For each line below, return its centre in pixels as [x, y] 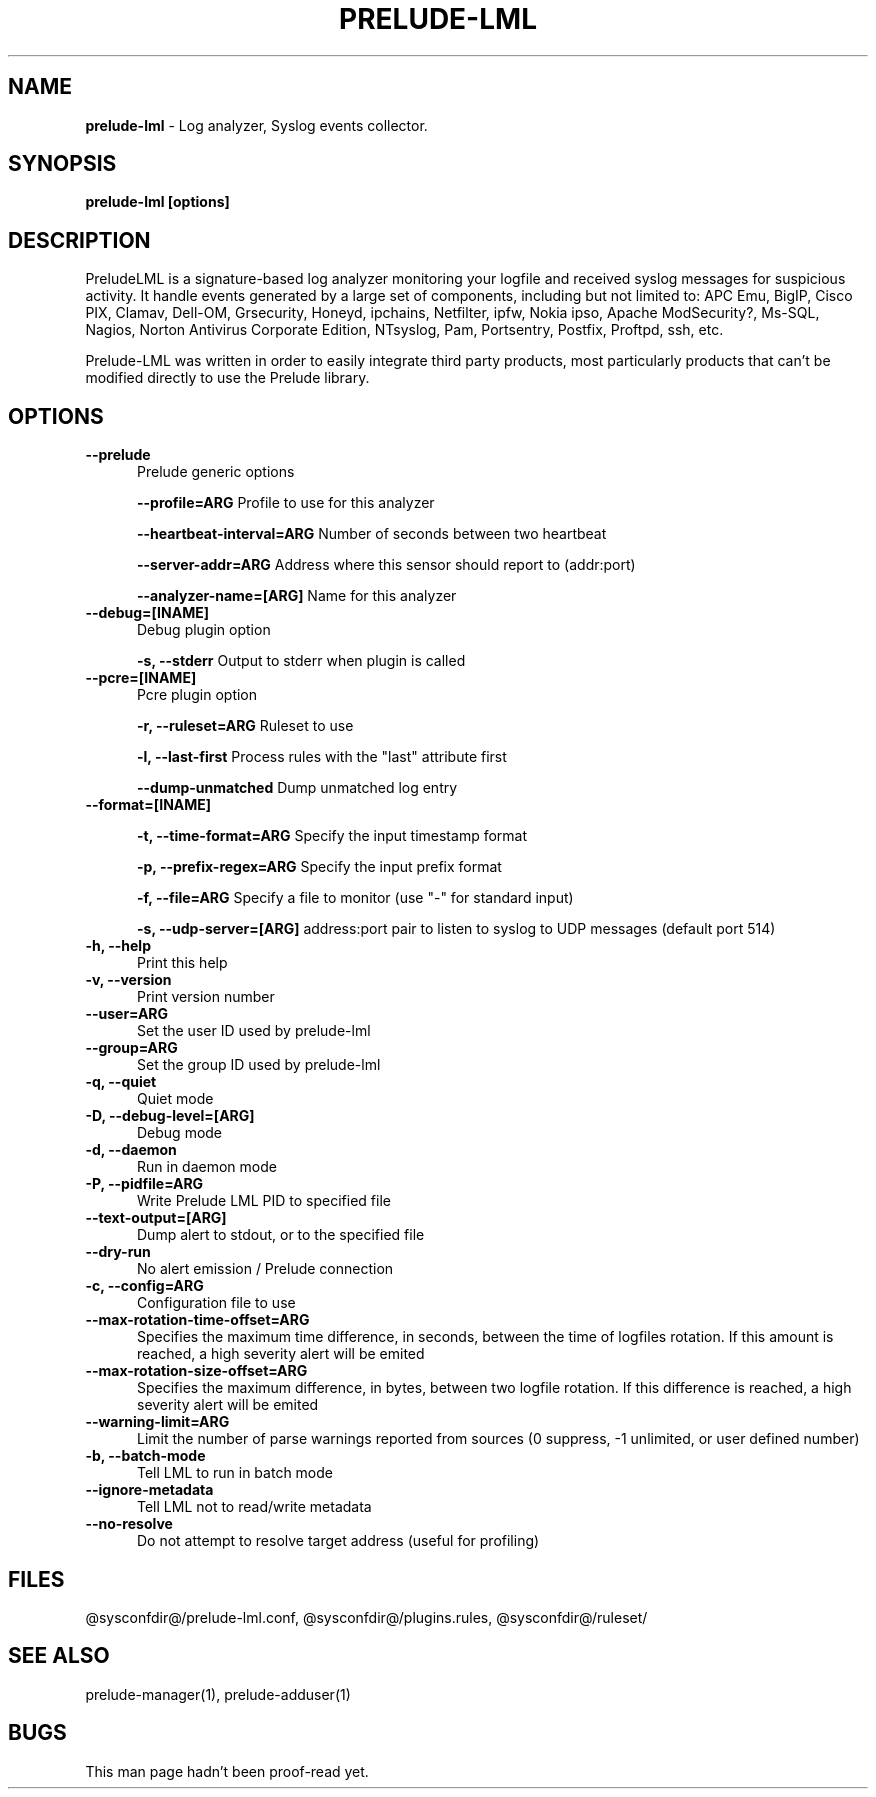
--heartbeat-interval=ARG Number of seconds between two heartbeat [372, 534]
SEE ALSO [59, 1656]
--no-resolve [129, 1524]
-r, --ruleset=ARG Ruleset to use [245, 726]
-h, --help [118, 946]
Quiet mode [175, 1099]
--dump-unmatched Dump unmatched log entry [297, 788]
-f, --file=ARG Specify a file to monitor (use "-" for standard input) [355, 898]
